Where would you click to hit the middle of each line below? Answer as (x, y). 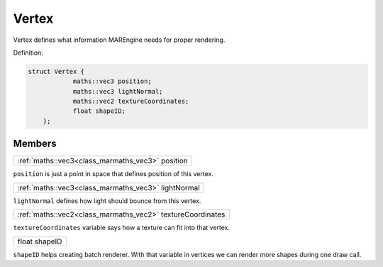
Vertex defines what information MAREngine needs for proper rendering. (119, 40)
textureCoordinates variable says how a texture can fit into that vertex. (122, 228)
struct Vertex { (56, 71)
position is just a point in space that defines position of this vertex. (113, 174)
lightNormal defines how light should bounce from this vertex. (107, 201)
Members (35, 144)
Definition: (28, 53)
